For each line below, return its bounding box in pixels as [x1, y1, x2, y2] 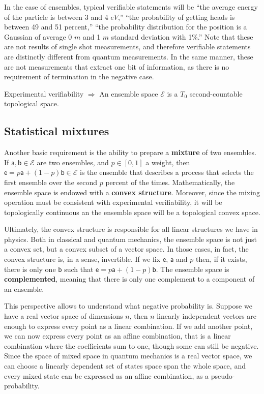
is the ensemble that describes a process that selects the [80, 167, 254, 177]
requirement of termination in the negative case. [4, 71, 154, 82]
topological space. [4, 98, 59, 109]
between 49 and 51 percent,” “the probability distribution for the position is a [4, 21, 247, 32]
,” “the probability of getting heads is [118, 11, 235, 22]
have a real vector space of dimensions [4, 311, 123, 321]
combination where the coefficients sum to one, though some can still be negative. [4, 340, 259, 351]
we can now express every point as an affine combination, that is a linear [4, 330, 231, 341]
